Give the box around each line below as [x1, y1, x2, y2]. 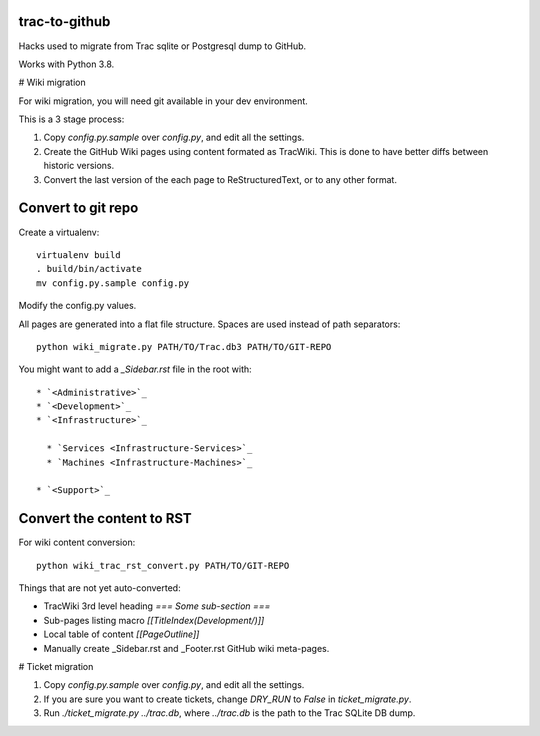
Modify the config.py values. [18, 300, 137, 312]
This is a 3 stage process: [18, 113, 125, 125]
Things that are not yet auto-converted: [18, 582, 181, 594]
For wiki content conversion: [18, 536, 136, 549]
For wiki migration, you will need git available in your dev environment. [18, 95, 309, 107]
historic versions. [43, 160, 115, 172]
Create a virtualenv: [18, 226, 100, 238]
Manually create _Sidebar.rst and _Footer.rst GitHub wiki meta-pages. [43, 642, 330, 654]
